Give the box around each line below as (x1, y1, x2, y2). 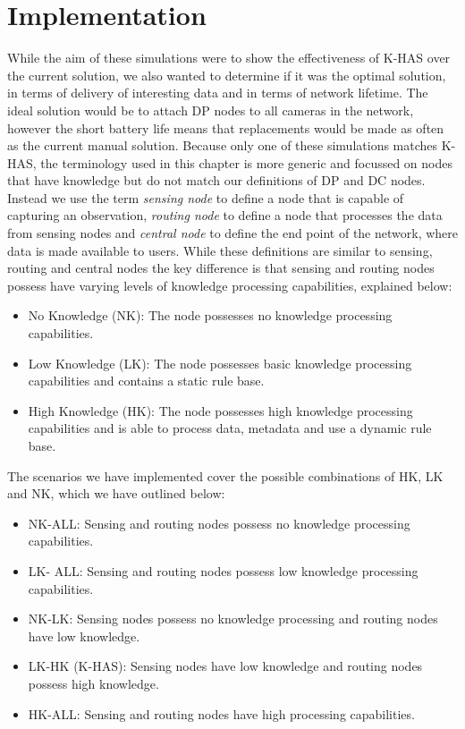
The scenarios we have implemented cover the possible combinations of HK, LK (7, 466, 444, 485)
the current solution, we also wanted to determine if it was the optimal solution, (7, 65, 446, 84)
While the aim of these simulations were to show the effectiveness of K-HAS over (7, 48, 451, 67)
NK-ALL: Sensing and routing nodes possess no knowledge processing (28, 513, 410, 532)
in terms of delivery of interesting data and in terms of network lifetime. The (7, 83, 428, 102)
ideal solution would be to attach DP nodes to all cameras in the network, (7, 100, 414, 119)
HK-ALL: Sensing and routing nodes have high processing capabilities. (28, 704, 415, 723)
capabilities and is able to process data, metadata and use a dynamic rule (28, 419, 432, 437)
